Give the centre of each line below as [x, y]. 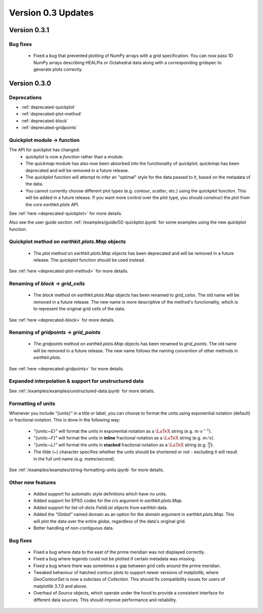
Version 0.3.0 [30, 83]
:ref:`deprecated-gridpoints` [49, 128]
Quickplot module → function [44, 140]
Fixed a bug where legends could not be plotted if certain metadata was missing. [114, 559]
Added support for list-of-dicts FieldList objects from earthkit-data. [101, 507]
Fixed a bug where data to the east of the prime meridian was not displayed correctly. [119, 552]
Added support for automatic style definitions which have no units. [100, 494]
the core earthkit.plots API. [52, 204]
